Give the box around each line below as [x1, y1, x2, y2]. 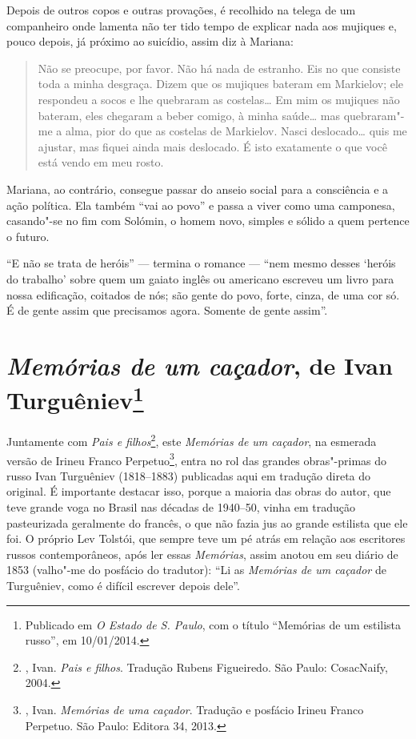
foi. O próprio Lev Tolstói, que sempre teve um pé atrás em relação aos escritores [6, 530, 406, 547]
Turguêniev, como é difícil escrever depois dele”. [6, 576, 240, 593]
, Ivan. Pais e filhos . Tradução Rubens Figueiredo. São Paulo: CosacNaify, [25, 658, 388, 675]
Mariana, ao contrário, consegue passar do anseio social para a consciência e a [6, 180, 389, 197]
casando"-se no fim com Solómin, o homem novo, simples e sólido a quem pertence [6, 212, 410, 229]
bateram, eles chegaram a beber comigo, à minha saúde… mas [38, 106, 340, 123]
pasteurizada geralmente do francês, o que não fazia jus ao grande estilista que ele [6, 514, 408, 531]
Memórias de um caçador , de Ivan [6, 348, 393, 382]
